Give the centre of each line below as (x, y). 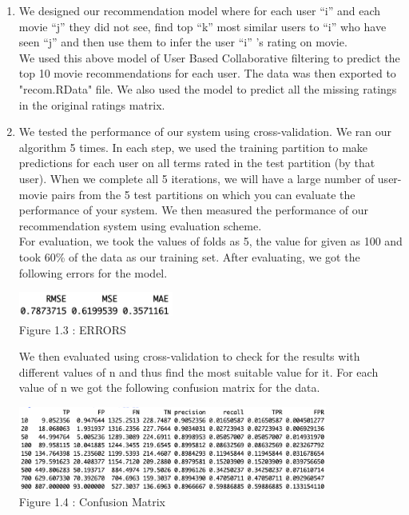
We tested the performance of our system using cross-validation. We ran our (205, 132)
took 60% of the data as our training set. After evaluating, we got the (189, 256)
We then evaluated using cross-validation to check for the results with (189, 356)
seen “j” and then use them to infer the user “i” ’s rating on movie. (183, 42)
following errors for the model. (93, 272)
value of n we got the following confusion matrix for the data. (169, 387)
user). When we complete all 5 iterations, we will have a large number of (197, 178)
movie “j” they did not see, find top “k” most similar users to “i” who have (203, 26)
